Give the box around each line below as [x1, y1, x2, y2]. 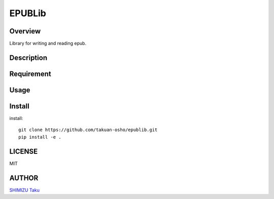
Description [9, 53, 48, 62]
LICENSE [9, 147, 38, 155]
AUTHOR [9, 174, 39, 182]
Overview [9, 27, 41, 35]
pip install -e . [18, 134, 61, 140]
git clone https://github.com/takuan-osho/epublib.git [18, 127, 158, 133]
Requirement [9, 69, 52, 78]
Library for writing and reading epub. [9, 41, 86, 47]
